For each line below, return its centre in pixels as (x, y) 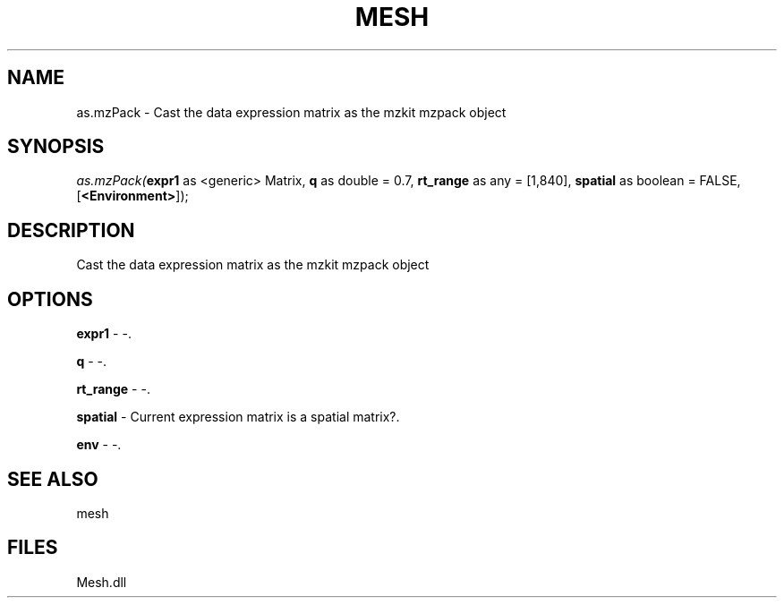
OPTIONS (50, 299)
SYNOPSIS (56, 147)
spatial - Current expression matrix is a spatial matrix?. (238, 417)
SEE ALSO (53, 479)
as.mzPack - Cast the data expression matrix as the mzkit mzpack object (291, 112)
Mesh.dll (102, 582)
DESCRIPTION (71, 230)
